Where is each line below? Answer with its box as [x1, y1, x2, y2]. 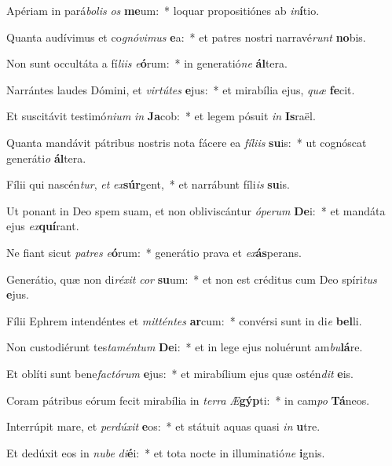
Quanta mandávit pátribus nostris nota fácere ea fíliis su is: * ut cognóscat [6, 134, 367, 150]
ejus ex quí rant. [6, 218, 79, 234]
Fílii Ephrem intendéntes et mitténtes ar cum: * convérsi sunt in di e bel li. [6, 312, 362, 328]
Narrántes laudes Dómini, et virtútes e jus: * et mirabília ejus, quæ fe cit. [6, 81, 355, 97]
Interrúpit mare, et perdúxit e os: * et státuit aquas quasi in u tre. [6, 418, 321, 435]
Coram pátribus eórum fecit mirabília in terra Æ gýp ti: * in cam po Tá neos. [6, 391, 370, 408]
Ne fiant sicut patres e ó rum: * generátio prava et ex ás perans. [6, 244, 302, 260]
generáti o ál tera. [6, 149, 86, 166]
